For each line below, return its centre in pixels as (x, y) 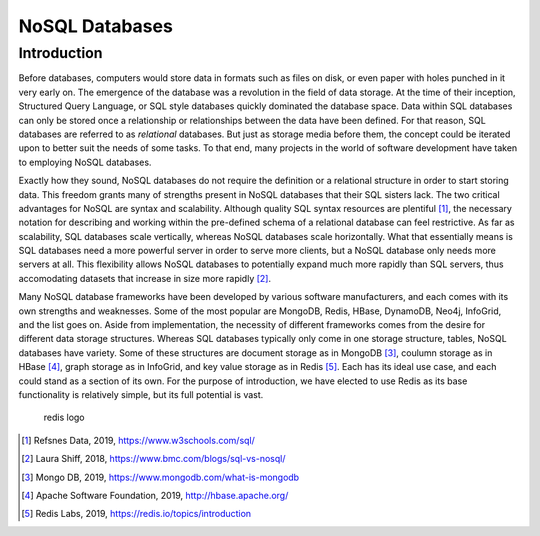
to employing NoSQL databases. (85, 162)
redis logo (64, 417)
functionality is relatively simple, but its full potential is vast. (141, 394)
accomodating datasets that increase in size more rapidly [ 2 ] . (145, 278)
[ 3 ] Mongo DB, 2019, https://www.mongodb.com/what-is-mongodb (160, 477)
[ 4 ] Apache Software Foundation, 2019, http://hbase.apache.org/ (155, 495)
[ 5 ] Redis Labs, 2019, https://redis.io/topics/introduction (136, 514)
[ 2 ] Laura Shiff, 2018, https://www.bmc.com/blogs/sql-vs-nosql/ (153, 459)
